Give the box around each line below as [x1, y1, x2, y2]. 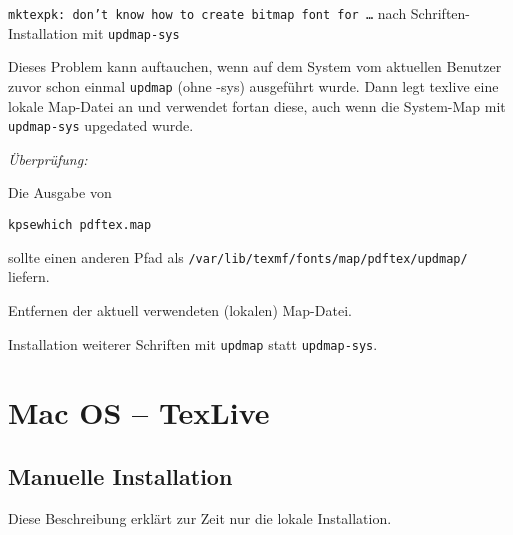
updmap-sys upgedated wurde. [8, 115, 194, 136]
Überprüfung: [8, 148, 88, 169]
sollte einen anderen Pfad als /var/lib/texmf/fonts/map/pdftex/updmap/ [8, 246, 468, 267]
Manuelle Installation [8, 460, 233, 491]
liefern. [8, 266, 50, 287]
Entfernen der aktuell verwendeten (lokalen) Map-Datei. [8, 299, 352, 320]
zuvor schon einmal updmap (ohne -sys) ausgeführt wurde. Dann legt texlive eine [8, 75, 499, 96]
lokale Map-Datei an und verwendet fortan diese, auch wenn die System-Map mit [8, 95, 506, 116]
